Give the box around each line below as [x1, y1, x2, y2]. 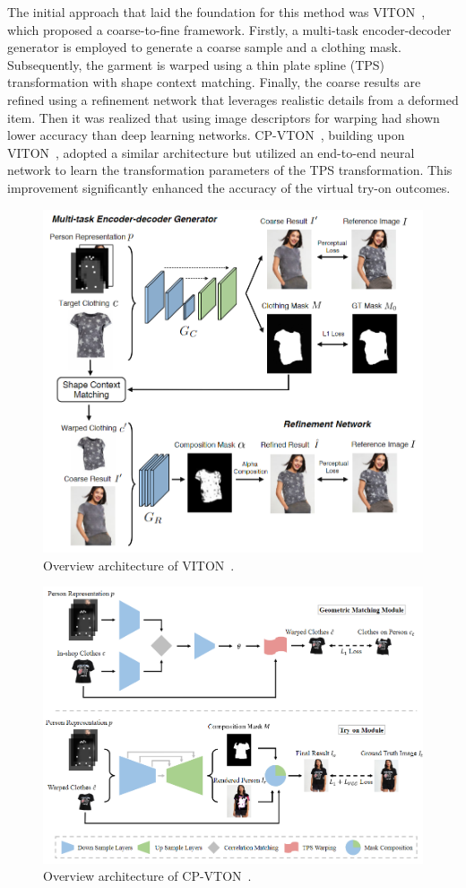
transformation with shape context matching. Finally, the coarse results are [7, 73, 421, 91]
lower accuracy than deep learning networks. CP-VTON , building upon [7, 126, 405, 144]
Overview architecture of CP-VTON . [43, 866, 252, 885]
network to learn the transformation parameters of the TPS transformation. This [7, 161, 453, 179]
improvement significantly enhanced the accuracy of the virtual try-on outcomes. [7, 178, 451, 196]
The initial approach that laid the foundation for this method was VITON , [7, 3, 426, 21]
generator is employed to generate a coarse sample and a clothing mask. [7, 38, 401, 57]
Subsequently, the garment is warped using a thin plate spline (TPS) [7, 55, 385, 74]
